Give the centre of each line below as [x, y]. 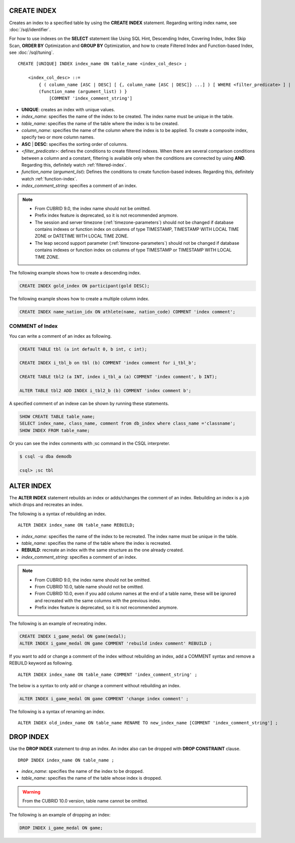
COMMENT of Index [33, 326]
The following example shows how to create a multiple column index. [79, 299]
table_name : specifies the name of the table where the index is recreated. [96, 543]
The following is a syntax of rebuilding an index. [58, 514]
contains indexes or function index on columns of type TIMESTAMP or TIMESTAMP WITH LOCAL [133, 250]
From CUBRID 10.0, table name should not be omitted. [89, 586]
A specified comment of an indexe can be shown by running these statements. [89, 403]
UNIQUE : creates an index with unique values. [68, 109]
